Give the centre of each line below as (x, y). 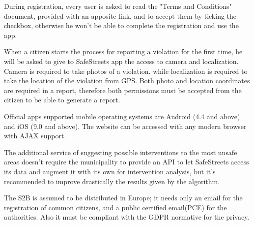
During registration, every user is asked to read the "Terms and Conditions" (118, 6)
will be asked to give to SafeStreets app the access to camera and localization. (121, 61)
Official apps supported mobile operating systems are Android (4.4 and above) (122, 116)
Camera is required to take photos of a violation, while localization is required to (126, 71)
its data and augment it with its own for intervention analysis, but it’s (110, 171)
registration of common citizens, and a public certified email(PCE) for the (115, 207)
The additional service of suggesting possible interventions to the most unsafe (121, 152)
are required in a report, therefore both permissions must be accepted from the (123, 90)
